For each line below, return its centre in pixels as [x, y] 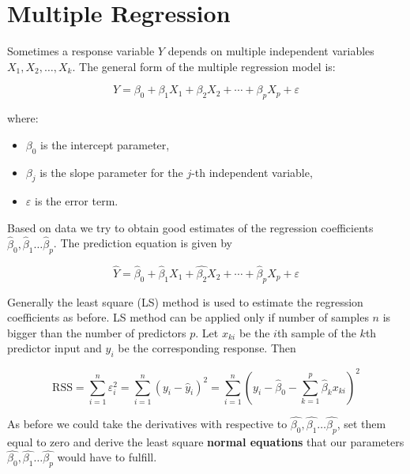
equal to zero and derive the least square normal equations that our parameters [206, 441]
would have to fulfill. [107, 457]
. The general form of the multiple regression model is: [204, 66]
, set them [361, 423]
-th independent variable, [252, 172]
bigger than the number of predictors [97, 332]
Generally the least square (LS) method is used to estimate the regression [185, 301]
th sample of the [316, 332]
